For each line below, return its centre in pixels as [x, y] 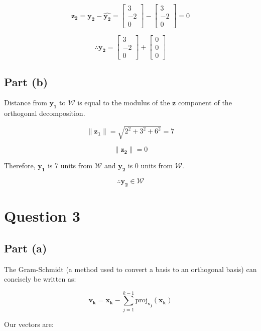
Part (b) [26, 81]
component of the [205, 103]
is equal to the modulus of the [124, 103]
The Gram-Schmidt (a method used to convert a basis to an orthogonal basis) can [130, 269]
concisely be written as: [40, 279]
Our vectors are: [29, 324]
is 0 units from [150, 165]
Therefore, [20, 165]
